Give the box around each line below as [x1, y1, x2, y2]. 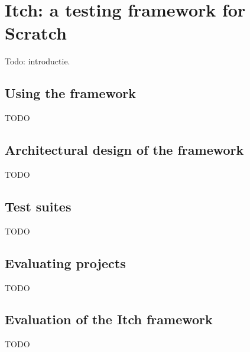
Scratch [5, 21, 67, 45]
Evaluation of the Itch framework [5, 310, 213, 328]
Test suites [5, 197, 72, 215]
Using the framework [5, 84, 137, 102]
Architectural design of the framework [5, 141, 244, 159]
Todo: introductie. [5, 55, 70, 67]
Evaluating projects [5, 253, 126, 272]
